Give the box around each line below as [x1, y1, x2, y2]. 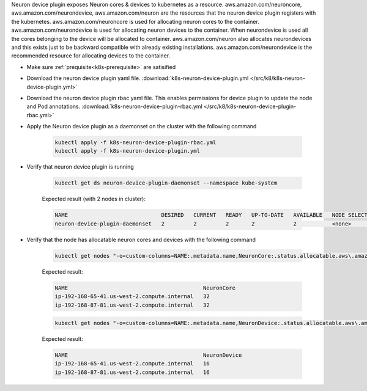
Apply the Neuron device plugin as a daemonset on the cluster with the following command [26, 123, 257, 130]
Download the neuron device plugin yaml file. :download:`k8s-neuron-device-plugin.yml [26, 75, 249, 82]
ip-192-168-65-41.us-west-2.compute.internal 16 [54, 360, 210, 367]
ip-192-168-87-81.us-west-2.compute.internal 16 [54, 368, 210, 376]
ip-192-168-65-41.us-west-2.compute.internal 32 [54, 293, 210, 300]
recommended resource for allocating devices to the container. [11, 52, 171, 59]
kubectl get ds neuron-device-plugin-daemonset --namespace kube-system [54, 180, 278, 186]
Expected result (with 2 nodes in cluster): [42, 195, 146, 203]
